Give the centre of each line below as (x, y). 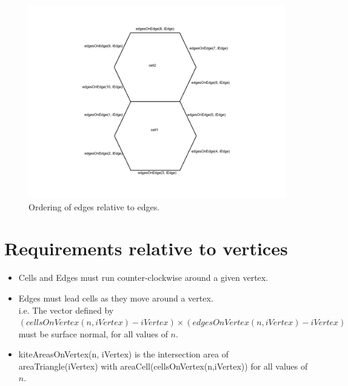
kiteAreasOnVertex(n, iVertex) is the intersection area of (123, 354)
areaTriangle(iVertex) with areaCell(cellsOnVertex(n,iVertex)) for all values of (163, 366)
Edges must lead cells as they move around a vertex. (116, 298)
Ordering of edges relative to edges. (94, 206)
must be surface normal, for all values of (93, 333)
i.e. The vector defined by (66, 310)
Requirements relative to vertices (146, 248)
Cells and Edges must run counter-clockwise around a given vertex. (143, 277)
